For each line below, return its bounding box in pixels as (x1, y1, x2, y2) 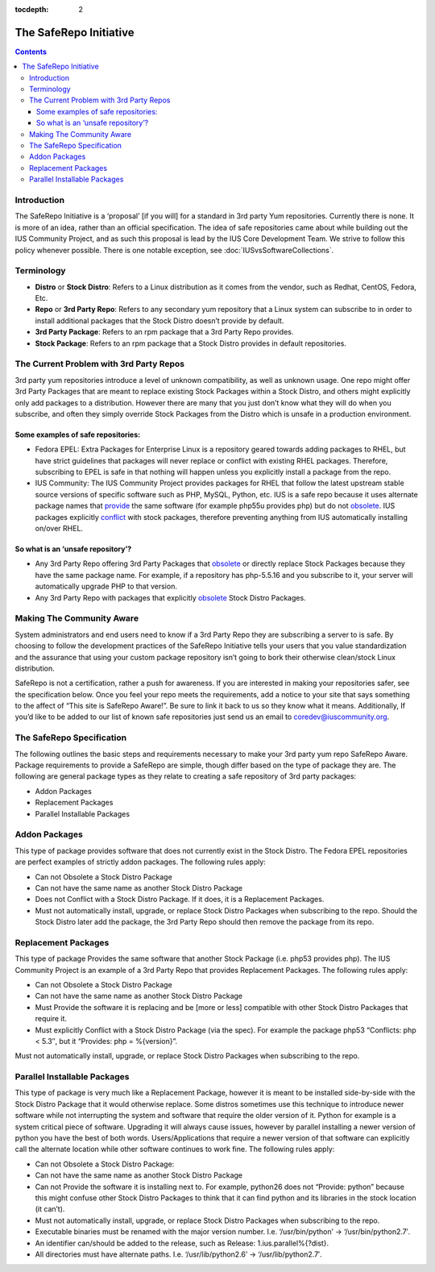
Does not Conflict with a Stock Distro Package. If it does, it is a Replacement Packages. (35, 895, 325, 904)
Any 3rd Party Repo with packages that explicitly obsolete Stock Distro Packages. (35, 592, 306, 602)
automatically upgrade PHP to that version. (35, 581, 177, 592)
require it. (35, 1014, 68, 1024)
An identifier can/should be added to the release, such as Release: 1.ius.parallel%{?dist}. (35, 1238, 329, 1248)
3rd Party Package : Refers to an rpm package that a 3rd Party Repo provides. (35, 327, 294, 337)
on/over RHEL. (35, 524, 84, 534)
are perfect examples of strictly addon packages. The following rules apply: (14, 857, 266, 867)
